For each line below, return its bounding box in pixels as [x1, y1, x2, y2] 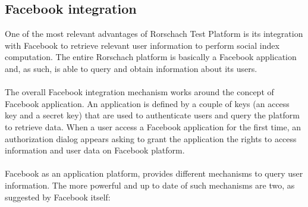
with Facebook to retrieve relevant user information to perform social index [5, 39, 279, 51]
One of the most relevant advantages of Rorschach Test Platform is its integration [5, 27, 303, 40]
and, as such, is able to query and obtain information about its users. [5, 62, 257, 74]
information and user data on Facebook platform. [5, 144, 185, 156]
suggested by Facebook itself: [5, 190, 111, 203]
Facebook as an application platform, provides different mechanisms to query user [5, 167, 303, 180]
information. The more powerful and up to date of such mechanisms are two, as [5, 178, 295, 191]
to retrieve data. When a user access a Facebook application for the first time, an [5, 120, 301, 133]
